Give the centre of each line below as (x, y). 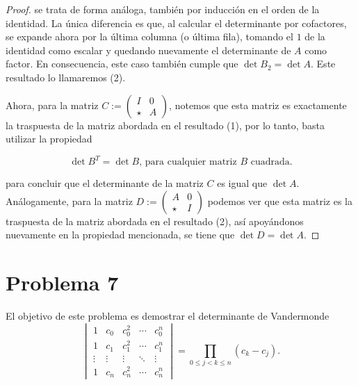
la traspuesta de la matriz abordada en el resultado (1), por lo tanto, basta (165, 125)
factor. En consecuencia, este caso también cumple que (122, 64)
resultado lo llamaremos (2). (66, 77)
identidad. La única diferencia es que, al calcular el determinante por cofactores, (176, 23)
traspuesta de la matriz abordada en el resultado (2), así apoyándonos (155, 221)
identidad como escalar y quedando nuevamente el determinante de (148, 50)
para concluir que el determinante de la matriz (105, 183)
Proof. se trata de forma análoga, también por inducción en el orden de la (163, 9)
